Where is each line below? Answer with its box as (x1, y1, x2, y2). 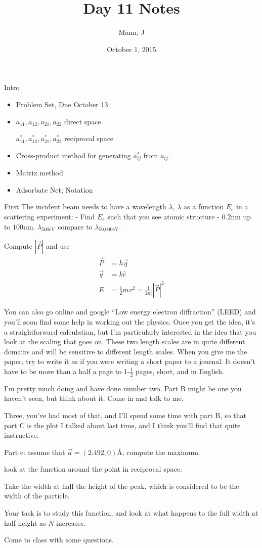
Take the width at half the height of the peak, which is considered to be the (4, 480, 239, 491)
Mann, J (118, 27, 145, 37)
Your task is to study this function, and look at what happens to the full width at (4, 508, 258, 518)
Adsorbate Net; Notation (16, 184, 93, 195)
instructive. (4, 430, 39, 440)
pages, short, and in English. (136, 366, 224, 376)
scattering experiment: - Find (4, 211, 95, 221)
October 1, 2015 (107, 43, 156, 54)
